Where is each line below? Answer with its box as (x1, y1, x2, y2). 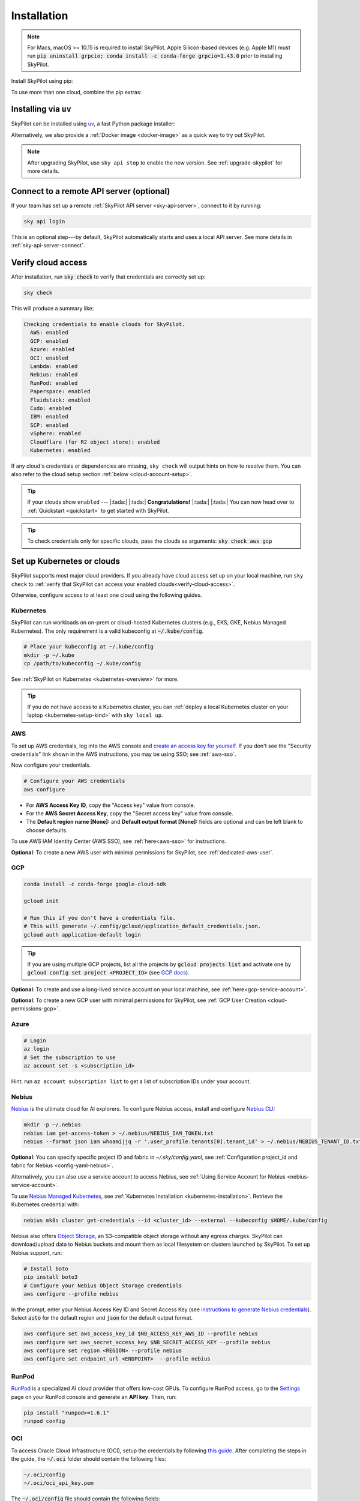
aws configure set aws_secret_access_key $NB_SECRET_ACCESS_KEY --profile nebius (23, 1339, 271, 1345)
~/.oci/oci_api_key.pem (23, 1480, 94, 1487)
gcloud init (23, 898, 59, 904)
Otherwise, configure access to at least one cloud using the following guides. (11, 591, 202, 599)
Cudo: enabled (30, 405, 72, 411)
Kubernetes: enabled (30, 447, 91, 453)
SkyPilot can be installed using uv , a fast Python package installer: (11, 120, 175, 127)
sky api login (23, 218, 65, 225)
